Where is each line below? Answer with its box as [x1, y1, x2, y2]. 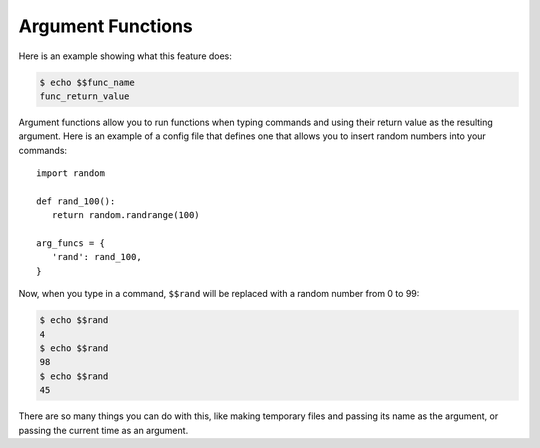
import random [36, 168, 105, 179]
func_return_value [39, 90, 130, 102]
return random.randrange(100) [51, 210, 200, 221]
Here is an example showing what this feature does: [18, 50, 232, 62]
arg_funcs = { [36, 238, 105, 249]
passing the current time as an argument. [18, 424, 189, 436]
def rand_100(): [36, 195, 116, 207]
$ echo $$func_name [39, 76, 135, 88]
